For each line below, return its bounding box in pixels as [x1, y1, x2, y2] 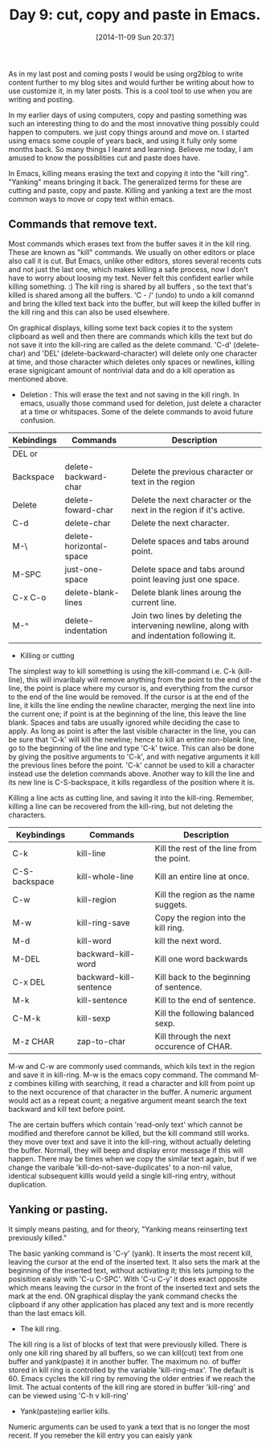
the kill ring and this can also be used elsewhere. [8, 307, 170, 317]
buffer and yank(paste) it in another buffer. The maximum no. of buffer [8, 1356, 241, 1366]
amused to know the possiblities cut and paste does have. [8, 153, 201, 162]
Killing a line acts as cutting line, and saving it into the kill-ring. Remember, [8, 792, 255, 802]
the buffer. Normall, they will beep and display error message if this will [8, 1145, 243, 1155]
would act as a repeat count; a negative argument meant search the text [8, 1096, 247, 1105]
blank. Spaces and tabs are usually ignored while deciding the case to [8, 718, 240, 727]
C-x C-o [12, 591, 47, 603]
